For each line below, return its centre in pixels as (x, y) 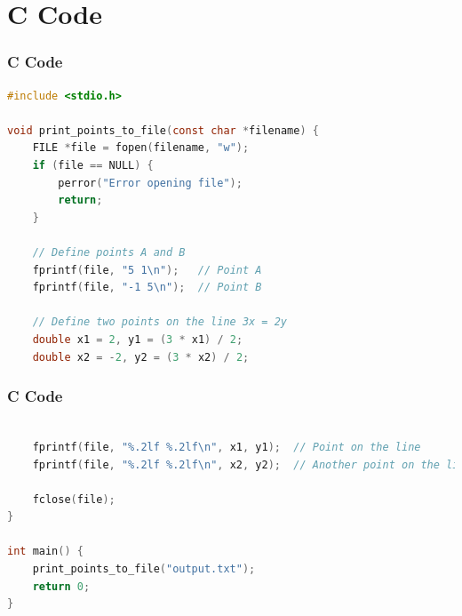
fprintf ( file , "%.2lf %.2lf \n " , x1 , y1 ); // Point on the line (227, 447)
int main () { (45, 552)
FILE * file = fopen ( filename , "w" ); (141, 148)
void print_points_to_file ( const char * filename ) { (163, 130)
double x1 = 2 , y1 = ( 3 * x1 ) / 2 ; (138, 339)
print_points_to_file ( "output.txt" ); (144, 569)
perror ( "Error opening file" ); (150, 183)
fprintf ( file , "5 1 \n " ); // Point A (147, 270)
